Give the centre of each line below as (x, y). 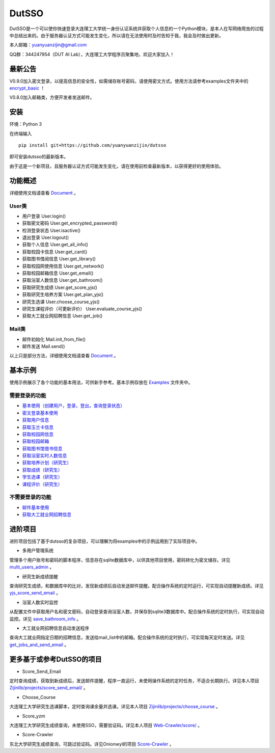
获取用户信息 (36, 420)
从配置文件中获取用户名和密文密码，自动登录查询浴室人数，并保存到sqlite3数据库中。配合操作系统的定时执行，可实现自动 (137, 612)
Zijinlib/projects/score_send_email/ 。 (49, 688)
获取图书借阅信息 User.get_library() (59, 259)
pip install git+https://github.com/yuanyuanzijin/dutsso (92, 145)
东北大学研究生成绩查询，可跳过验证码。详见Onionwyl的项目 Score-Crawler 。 (92, 744)
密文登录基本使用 (40, 413)
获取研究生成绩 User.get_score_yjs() (60, 287)
